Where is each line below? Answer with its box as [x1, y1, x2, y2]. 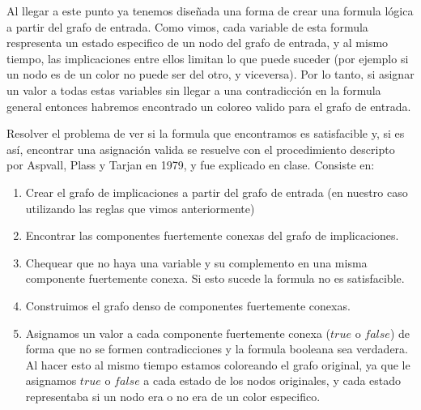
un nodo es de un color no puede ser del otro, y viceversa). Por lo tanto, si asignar [6, 66, 415, 83]
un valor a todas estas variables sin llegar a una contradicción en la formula [6, 81, 381, 98]
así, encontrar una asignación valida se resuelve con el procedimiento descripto [6, 140, 395, 157]
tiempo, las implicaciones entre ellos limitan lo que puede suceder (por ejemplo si [6, 49, 409, 66]
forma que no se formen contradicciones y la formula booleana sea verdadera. [25, 340, 408, 357]
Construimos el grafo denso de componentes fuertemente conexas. [25, 297, 351, 314]
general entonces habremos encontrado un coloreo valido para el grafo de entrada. [6, 97, 411, 114]
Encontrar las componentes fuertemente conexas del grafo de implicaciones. [25, 227, 399, 244]
